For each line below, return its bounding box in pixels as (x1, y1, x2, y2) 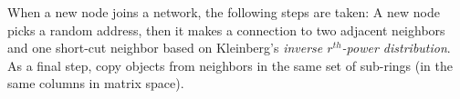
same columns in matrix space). (7, 74, 184, 93)
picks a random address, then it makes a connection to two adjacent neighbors (7, 20, 445, 39)
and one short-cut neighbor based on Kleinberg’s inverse (7, 38, 323, 57)
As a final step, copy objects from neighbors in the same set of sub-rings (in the (7, 55, 453, 74)
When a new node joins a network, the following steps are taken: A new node (7, 3, 440, 21)
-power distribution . (341, 38, 451, 57)
